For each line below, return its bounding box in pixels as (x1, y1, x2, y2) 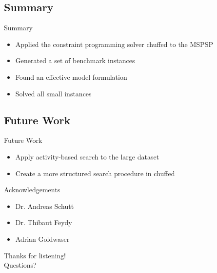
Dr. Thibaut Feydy (15, 217, 72, 227)
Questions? (4, 260, 37, 270)
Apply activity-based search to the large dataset (15, 151, 159, 161)
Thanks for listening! (4, 250, 66, 260)
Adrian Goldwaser (15, 233, 70, 244)
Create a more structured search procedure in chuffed (15, 168, 175, 178)
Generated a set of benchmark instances (15, 55, 135, 66)
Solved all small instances (15, 88, 92, 98)
